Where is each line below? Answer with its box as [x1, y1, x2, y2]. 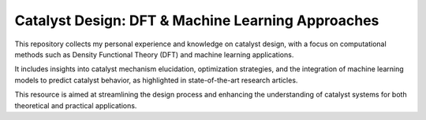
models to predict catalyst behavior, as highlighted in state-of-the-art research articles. [14, 75, 298, 85]
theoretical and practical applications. [14, 100, 137, 110]
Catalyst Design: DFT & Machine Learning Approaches [14, 12, 379, 29]
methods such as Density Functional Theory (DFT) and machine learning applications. [14, 49, 294, 59]
